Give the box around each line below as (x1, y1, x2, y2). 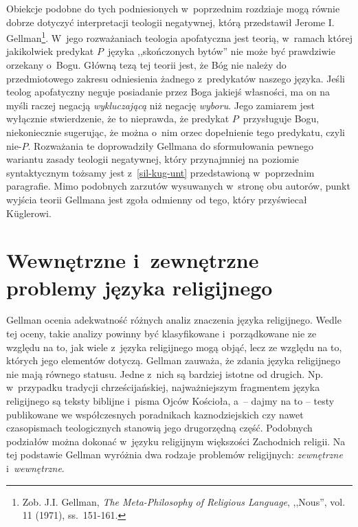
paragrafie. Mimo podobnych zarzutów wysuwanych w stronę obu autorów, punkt (6, 179, 350, 193)
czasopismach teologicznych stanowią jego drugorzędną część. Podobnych (6, 421, 313, 435)
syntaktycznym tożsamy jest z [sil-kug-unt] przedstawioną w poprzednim (6, 165, 315, 179)
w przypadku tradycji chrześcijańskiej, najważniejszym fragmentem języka (6, 380, 320, 394)
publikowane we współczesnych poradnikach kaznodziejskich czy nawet (6, 407, 304, 421)
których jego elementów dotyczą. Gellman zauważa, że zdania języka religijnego (6, 353, 341, 368)
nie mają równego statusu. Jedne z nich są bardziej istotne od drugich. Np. (6, 366, 324, 381)
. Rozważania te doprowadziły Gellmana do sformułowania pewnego (27, 138, 314, 153)
